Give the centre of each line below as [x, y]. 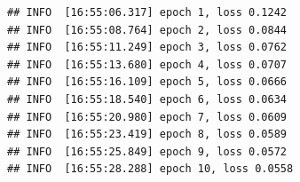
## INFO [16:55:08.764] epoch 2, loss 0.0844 [147, 30]
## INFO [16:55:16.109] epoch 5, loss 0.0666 [147, 82]
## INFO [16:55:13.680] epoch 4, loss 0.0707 [147, 64]
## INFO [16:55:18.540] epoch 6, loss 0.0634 [147, 99]
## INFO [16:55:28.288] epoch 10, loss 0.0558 [150, 169]
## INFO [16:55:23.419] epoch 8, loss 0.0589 [147, 135]
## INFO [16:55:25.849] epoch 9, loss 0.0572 [147, 151]
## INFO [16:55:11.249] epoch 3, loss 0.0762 [147, 47]
